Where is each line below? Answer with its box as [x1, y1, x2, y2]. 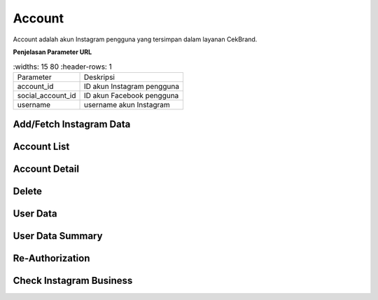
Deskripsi [83, 72, 115, 82]
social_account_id [17, 90, 76, 100]
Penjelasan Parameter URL [13, 48, 92, 56]
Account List [13, 141, 70, 153]
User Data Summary [13, 230, 103, 242]
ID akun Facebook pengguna [83, 90, 179, 100]
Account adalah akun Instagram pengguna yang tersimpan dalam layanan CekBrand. [13, 35, 258, 43]
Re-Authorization [13, 252, 90, 264]
